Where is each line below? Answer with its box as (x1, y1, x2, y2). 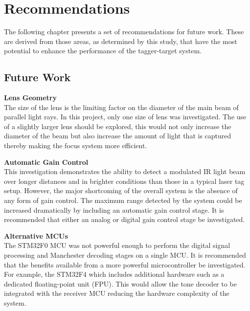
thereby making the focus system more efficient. (4, 140, 147, 151)
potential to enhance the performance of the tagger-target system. (4, 45, 202, 56)
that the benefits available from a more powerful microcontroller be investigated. (4, 259, 246, 269)
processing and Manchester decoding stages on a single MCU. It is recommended (4, 250, 246, 260)
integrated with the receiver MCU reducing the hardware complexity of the (4, 288, 229, 298)
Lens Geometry (4, 92, 57, 103)
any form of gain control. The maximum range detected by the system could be (4, 195, 242, 205)
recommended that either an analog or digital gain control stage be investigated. (4, 214, 245, 224)
